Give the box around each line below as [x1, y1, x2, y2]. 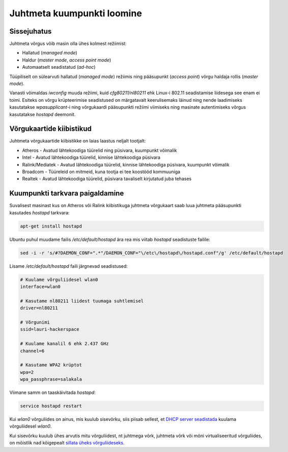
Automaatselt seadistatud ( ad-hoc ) [22, 64, 96, 70]
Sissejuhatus [9, 27, 52, 36]
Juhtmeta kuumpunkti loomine [9, 8, 142, 19]
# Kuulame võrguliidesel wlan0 [20, 276, 99, 282]
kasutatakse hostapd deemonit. [9, 111, 76, 117]
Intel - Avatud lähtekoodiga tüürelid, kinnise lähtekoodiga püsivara [22, 154, 160, 160]
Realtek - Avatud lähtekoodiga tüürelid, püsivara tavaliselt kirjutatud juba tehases [22, 176, 192, 182]
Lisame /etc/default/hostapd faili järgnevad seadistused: [9, 263, 128, 269]
